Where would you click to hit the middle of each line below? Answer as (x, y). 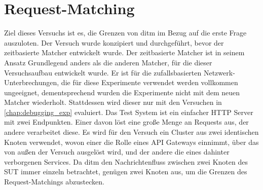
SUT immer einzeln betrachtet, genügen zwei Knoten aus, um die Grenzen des (126, 172)
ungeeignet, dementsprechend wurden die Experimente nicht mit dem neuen (122, 92)
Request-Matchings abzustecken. (54, 182)
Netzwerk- (219, 72)
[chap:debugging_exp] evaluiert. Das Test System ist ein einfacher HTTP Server (129, 112)
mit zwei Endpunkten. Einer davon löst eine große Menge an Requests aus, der (126, 122)
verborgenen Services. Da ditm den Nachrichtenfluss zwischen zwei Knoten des (126, 161)
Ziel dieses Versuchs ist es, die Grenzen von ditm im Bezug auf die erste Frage (125, 33)
